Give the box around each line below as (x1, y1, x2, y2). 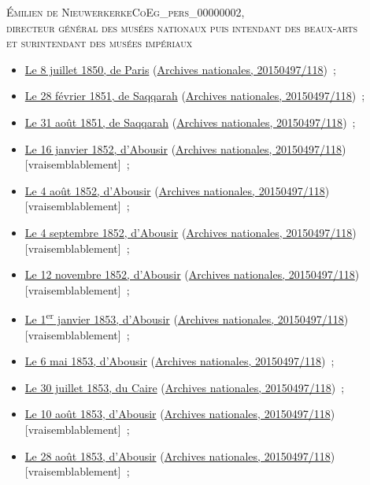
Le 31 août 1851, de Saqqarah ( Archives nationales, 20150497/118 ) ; (24, 113, 356, 130)
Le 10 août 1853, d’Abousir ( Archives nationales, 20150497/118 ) (24, 405, 335, 422)
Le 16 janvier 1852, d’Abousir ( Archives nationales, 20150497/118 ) (24, 140, 346, 157)
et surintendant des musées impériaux (6, 35, 193, 51)
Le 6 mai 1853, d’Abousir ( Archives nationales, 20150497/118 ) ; (24, 353, 335, 369)
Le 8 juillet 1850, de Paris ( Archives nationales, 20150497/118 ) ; (24, 61, 336, 77)
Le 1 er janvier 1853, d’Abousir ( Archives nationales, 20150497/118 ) (24, 309, 349, 327)
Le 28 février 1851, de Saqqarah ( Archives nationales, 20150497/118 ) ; (24, 87, 365, 104)
